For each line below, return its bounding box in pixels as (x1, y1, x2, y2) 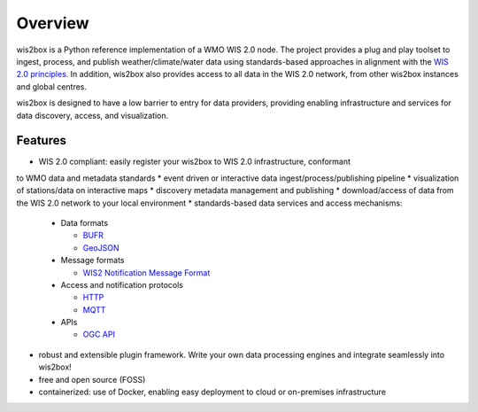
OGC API (82, 329, 115, 340)
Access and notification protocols (60, 279, 183, 290)
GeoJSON (82, 242, 119, 253)
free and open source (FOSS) (38, 374, 146, 385)
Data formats (60, 217, 109, 228)
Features (16, 133, 66, 148)
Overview (16, 13, 89, 33)
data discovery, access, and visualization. (16, 110, 169, 120)
